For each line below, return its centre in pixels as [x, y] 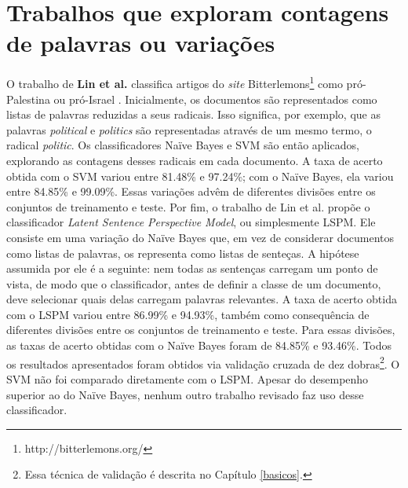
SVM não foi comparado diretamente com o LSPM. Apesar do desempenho [188, 378]
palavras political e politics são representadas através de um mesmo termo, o [189, 129]
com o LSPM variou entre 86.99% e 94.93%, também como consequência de [188, 314]
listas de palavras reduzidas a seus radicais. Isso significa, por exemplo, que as [193, 114]
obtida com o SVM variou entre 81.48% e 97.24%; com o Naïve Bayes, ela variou [200, 176]
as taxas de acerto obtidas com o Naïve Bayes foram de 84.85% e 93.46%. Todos [199, 345]
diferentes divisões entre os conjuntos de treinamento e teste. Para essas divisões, [201, 330]
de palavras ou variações [141, 43]
